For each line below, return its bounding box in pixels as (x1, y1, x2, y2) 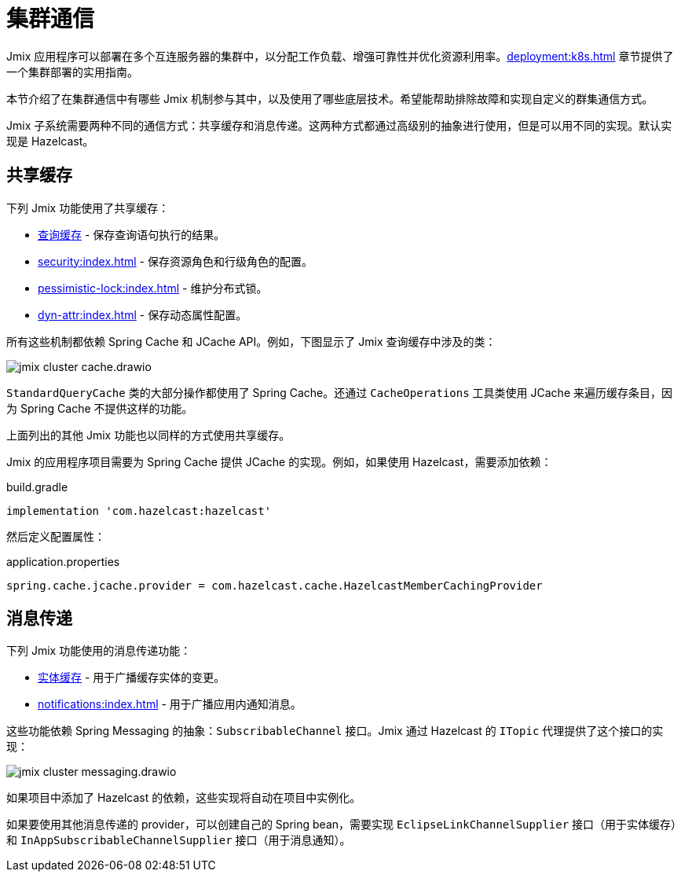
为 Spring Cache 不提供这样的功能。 (6, 401, 193, 415)
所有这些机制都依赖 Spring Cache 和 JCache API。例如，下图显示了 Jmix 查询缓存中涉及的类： (6, 334, 496, 348)
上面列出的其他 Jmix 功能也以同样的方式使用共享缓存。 (6, 428, 291, 442)
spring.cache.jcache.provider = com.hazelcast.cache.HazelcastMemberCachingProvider (6, 579, 543, 592)
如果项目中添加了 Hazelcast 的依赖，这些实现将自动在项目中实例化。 (6, 791, 361, 805)
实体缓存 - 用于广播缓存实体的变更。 (38, 670, 225, 685)
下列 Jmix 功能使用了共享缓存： (6, 200, 170, 215)
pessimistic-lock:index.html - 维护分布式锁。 (38, 281, 268, 295)
